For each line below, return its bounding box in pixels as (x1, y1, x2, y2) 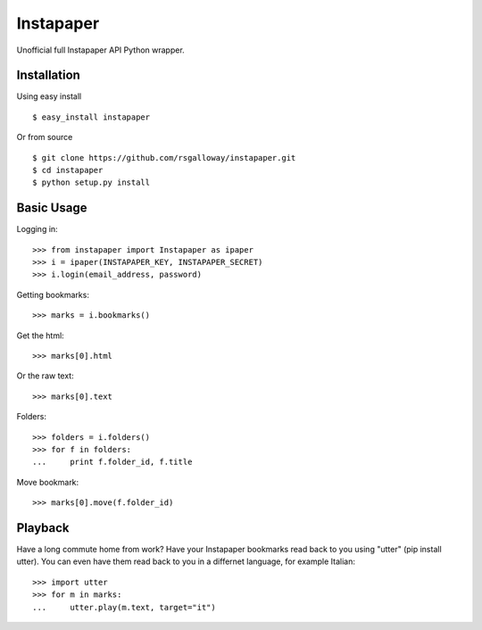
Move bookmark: (16, 477, 79, 487)
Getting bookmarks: (16, 289, 89, 300)
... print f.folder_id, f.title (32, 457, 193, 468)
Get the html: (16, 330, 64, 341)
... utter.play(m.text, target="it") (32, 602, 216, 612)
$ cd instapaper (32, 165, 104, 176)
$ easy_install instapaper (32, 112, 151, 122)
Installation (16, 68, 80, 83)
